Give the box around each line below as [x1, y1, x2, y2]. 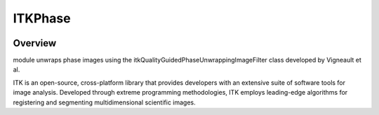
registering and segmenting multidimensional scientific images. [13, 98, 196, 107]
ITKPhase [13, 11, 71, 26]
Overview [13, 37, 57, 49]
